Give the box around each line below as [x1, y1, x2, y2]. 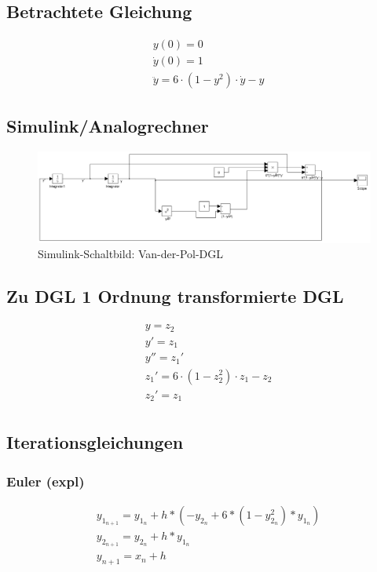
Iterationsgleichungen [6, 430, 184, 454]
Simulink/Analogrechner [6, 113, 209, 137]
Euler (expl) [6, 471, 85, 490]
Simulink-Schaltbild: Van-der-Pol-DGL [38, 246, 224, 262]
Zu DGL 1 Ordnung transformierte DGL [6, 284, 344, 308]
